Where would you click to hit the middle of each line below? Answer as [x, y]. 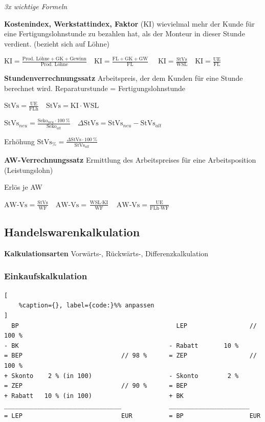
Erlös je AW [23, 187]
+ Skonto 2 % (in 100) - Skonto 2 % [122, 376]
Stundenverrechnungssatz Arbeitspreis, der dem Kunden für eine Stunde [124, 78]
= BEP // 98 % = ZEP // [130, 356]
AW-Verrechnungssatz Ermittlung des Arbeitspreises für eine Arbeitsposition [130, 160]
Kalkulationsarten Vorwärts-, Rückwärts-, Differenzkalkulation [106, 253]
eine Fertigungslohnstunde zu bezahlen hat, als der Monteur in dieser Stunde [125, 34]
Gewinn [78, 59]
